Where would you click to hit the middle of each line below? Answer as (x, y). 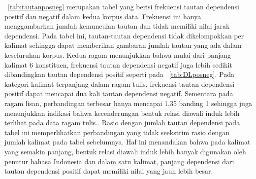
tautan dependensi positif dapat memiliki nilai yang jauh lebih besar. (109, 171)
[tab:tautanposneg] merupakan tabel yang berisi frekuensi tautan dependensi (124, 6)
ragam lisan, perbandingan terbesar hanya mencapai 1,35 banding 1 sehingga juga (128, 103)
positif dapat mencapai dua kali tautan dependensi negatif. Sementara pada (119, 93)
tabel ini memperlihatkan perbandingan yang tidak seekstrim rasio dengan (117, 132)
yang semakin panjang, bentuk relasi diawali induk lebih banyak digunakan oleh (125, 151)
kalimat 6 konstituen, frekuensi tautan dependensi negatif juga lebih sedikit (118, 64)
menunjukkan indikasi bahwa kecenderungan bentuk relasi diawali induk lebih (122, 113)
